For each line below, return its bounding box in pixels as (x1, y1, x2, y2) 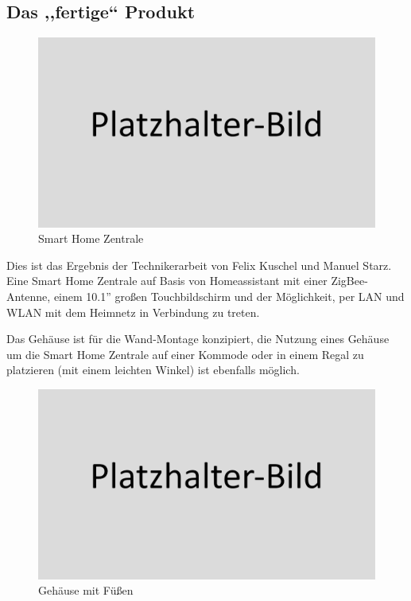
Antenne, (6, 288, 51, 305)
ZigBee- (331, 272, 368, 289)
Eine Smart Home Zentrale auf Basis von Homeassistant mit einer (6, 272, 328, 289)
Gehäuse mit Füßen (38, 582, 134, 599)
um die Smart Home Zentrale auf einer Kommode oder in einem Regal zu (6, 345, 364, 362)
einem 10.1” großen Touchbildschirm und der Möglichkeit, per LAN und (53, 288, 405, 305)
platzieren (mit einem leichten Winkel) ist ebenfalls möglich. (6, 361, 300, 378)
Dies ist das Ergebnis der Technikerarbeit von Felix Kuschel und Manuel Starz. (6, 256, 392, 273)
